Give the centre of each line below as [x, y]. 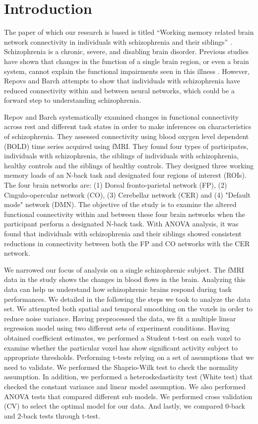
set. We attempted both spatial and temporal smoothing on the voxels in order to [128, 309]
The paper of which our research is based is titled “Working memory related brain [129, 32]
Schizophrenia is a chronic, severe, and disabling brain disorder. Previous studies [126, 51]
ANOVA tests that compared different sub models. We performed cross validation [128, 396]
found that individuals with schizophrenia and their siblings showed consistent [123, 233]
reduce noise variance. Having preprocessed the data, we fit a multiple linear [120, 318]
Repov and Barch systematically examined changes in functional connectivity [122, 116]
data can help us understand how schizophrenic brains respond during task [118, 289]
